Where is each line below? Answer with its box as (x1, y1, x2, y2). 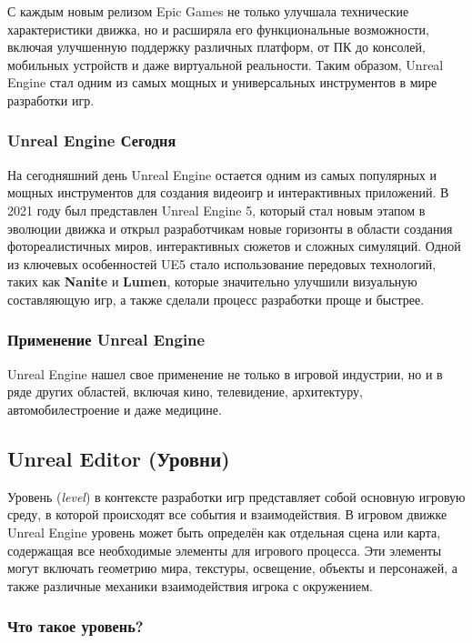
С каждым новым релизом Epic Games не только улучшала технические (7, 2, 409, 20)
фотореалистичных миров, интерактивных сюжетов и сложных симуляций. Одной (7, 236, 461, 256)
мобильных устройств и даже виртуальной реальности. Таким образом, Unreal (7, 55, 444, 74)
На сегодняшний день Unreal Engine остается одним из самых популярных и (7, 165, 437, 184)
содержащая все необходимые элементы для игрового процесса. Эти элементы (7, 540, 442, 559)
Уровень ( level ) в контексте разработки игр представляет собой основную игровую (7, 487, 466, 506)
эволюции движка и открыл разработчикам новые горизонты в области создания (7, 218, 453, 237)
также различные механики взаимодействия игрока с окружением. (7, 576, 373, 595)
